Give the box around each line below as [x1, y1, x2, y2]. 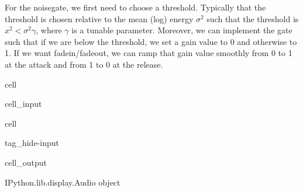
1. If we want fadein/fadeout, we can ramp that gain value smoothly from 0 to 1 [5, 47, 292, 59]
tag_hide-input [5, 137, 59, 149]
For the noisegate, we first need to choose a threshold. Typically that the [5, 1, 266, 13]
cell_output [5, 156, 47, 168]
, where [36, 24, 62, 36]
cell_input [5, 97, 42, 110]
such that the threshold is [206, 12, 299, 25]
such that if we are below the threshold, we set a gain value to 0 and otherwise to [5, 35, 297, 47]
